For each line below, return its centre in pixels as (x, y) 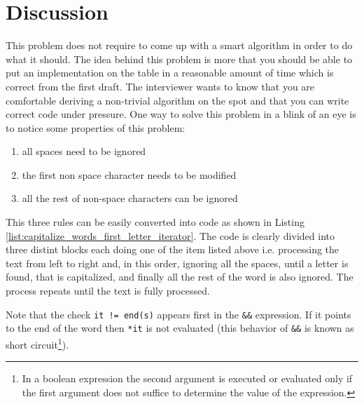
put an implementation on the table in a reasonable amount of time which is (170, 73)
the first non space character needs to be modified (129, 174)
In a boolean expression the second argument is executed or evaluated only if (187, 378)
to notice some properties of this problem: (96, 127)
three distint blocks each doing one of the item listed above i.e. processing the (173, 249)
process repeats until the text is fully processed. (108, 291)
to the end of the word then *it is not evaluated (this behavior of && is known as (180, 328)
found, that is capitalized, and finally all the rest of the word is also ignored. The (180, 277)
